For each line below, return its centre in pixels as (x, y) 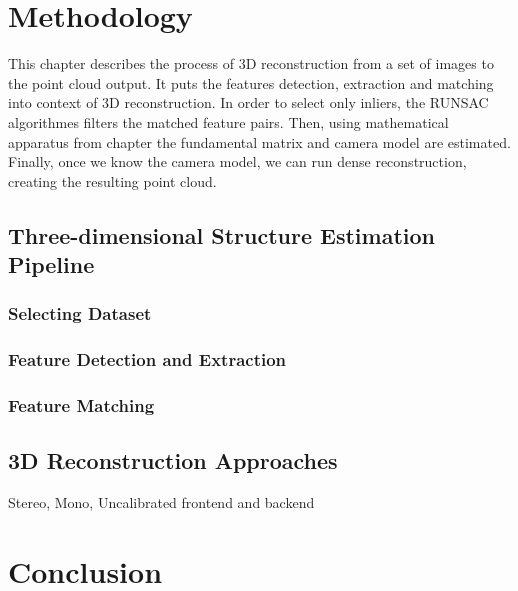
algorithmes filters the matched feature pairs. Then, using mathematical (228, 121)
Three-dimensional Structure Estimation (221, 234)
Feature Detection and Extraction (147, 359)
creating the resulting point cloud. (112, 180)
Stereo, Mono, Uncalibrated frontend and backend (161, 502)
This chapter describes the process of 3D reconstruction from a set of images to (251, 63)
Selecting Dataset (80, 313)
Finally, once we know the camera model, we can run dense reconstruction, (237, 161)
